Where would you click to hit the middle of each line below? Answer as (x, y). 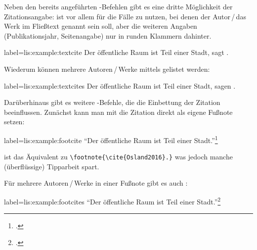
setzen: (14, 122)
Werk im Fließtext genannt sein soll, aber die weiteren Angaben (101, 26)
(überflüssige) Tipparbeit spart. (52, 166)
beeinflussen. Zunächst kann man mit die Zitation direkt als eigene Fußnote (118, 112)
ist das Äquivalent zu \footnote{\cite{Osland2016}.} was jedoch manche (118, 157)
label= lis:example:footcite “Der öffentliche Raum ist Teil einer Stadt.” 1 (111, 139)
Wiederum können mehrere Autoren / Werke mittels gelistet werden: (107, 69)
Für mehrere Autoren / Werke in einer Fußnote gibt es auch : (96, 183)
